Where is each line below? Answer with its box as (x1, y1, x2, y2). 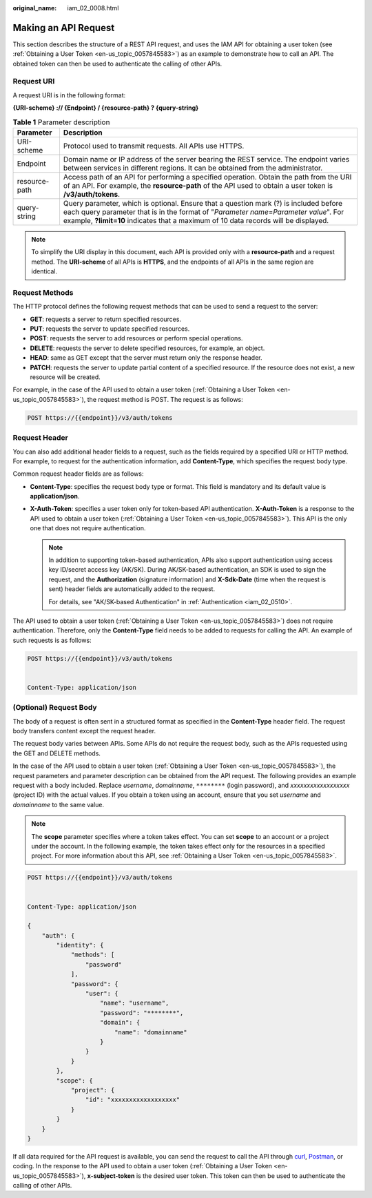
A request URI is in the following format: (12, 90, 126, 99)
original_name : (12, 4, 57, 12)
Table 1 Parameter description (12, 117, 110, 127)
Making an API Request (12, 21, 115, 34)
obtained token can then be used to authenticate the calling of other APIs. (12, 59, 223, 68)
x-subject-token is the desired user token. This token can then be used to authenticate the (87, 1171, 346, 1180)
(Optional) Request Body (12, 703, 97, 713)
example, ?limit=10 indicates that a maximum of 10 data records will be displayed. (63, 215, 329, 225)
